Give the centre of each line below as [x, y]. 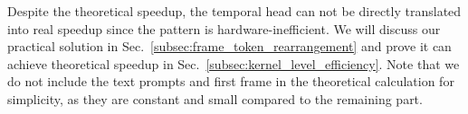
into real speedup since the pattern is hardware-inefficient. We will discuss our [224, 28]
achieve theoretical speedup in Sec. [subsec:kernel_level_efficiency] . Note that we [234, 63]
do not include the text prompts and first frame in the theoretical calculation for [231, 81]
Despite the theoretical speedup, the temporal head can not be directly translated [234, 11]
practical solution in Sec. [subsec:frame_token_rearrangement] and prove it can [229, 46]
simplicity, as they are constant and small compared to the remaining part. [215, 98]
